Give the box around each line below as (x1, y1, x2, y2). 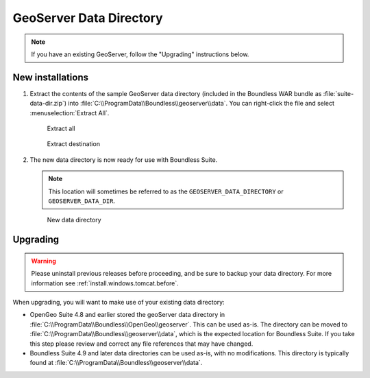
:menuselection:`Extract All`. (29, 108, 110, 117)
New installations (12, 71, 89, 83)
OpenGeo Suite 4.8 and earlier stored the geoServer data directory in (29, 311, 225, 319)
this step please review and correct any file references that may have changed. (29, 340, 254, 348)
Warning (31, 257, 56, 265)
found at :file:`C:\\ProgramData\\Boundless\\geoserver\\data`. (29, 359, 203, 367)
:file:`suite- (323, 89, 354, 97)
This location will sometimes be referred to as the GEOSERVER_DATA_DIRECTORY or (48, 187, 284, 196)
